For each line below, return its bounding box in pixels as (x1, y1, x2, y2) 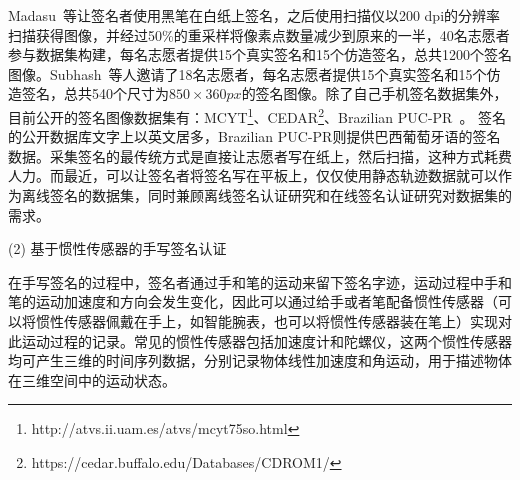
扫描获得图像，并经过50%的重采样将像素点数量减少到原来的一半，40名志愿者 (8, 24, 510, 45)
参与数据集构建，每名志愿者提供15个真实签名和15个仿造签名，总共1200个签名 (8, 44, 512, 65)
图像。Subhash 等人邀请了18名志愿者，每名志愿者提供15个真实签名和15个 (8, 63, 487, 84)
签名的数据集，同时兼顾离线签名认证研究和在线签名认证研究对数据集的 (49, 185, 512, 205)
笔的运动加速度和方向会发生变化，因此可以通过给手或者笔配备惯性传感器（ (8, 291, 498, 312)
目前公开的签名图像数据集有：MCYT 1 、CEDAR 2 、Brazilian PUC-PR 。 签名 (8, 103, 507, 127)
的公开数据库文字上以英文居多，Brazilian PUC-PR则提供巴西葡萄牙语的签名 (8, 126, 501, 147)
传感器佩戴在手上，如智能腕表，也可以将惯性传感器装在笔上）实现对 (63, 310, 512, 331)
